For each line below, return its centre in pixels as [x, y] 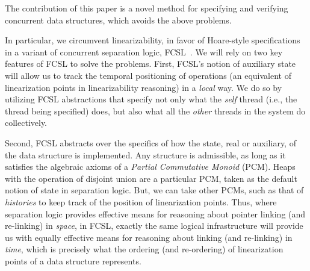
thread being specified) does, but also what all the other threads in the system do [155, 111]
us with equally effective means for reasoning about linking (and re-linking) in [149, 237]
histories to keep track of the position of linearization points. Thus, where [141, 201]
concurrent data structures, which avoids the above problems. [118, 20]
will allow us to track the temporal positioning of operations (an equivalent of [148, 75]
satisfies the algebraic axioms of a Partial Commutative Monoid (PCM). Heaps [150, 167]
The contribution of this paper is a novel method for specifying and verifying [147, 8]
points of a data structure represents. [73, 260]
